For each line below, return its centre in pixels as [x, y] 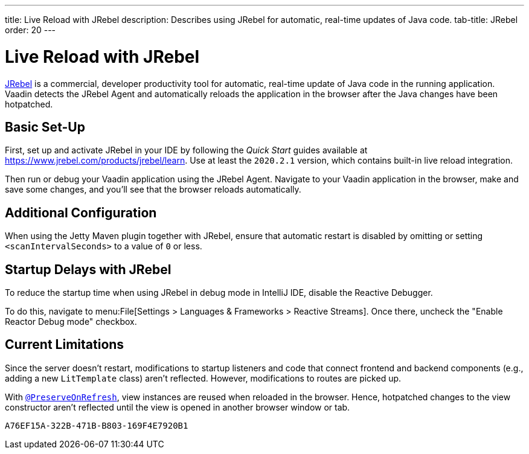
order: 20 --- [30, 30]
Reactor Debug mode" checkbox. [71, 322]
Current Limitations [65, 345]
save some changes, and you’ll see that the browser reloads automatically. [153, 190]
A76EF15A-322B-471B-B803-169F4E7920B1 [97, 425]
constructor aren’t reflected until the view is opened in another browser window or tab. [178, 407]
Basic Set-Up [45, 127]
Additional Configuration [81, 213]
